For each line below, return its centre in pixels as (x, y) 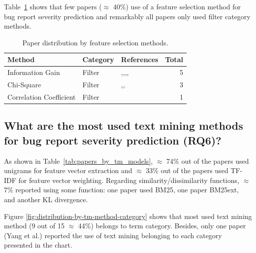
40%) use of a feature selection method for (177, 6)
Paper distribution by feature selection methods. (95, 42)
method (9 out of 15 (34, 226)
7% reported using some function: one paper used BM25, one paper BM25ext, (122, 190)
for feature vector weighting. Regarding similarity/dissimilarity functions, (129, 180)
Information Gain (34, 72)
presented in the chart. (38, 245)
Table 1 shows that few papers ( (53, 6)
